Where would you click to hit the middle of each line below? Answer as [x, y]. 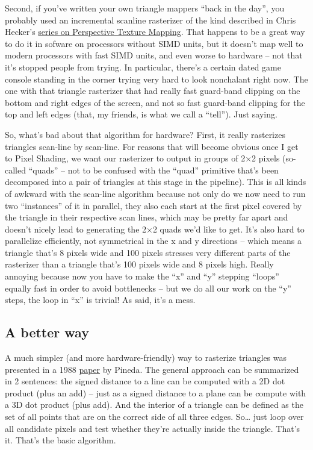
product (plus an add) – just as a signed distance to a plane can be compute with [156, 392]
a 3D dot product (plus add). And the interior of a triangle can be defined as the [154, 405]
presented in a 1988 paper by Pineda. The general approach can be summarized [152, 369]
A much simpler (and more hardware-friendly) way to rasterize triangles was [146, 358]
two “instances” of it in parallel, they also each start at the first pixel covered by [153, 205]
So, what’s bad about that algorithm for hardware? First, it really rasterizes [145, 134]
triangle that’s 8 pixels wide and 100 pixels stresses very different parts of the [148, 252]
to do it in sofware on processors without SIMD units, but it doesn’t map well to [154, 43]
